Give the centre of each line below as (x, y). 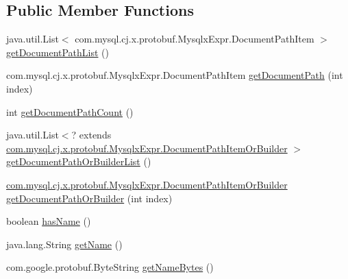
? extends (91, 135)
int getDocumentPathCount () (70, 111)
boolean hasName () (49, 221)
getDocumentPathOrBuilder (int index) (89, 198)
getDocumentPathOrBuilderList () (79, 161)
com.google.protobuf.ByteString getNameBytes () (110, 267)
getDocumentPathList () (58, 52)
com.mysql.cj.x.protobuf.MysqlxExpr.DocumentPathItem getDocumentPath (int (175, 75)
